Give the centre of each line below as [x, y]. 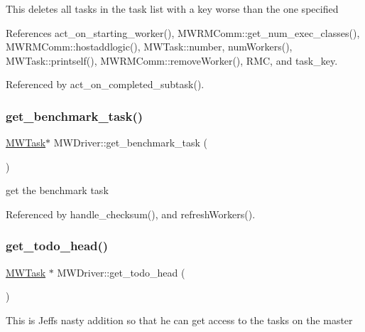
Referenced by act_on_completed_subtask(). [105, 84]
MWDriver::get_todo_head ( [121, 272]
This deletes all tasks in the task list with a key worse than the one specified [172, 9]
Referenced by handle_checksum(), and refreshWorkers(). [131, 214]
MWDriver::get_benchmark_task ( [130, 143]
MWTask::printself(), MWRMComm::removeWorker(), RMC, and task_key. [172, 60]
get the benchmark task [57, 190]
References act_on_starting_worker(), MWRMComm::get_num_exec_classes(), [183, 32]
